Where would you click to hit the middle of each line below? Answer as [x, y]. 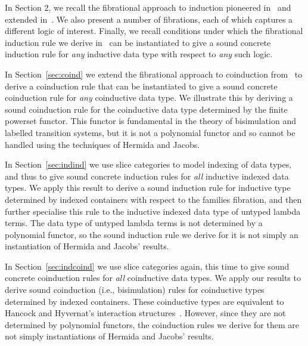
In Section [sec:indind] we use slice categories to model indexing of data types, [148, 164]
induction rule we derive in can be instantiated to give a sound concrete [138, 42]
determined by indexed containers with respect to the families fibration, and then [153, 199]
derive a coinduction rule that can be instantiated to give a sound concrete [141, 86]
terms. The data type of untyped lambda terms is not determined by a [134, 223]
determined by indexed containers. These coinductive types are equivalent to [144, 301]
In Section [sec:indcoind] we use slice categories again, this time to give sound [147, 266]
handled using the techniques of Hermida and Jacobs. [102, 144]
